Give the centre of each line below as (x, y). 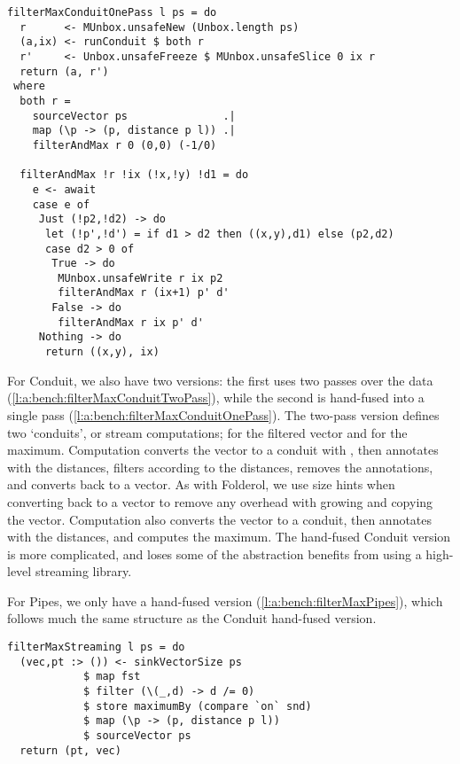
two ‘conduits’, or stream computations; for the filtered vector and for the (207, 432)
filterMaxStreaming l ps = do (96, 647)
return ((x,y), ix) (102, 352)
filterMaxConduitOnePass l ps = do (112, 12)
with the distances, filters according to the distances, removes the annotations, (220, 467)
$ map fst (112, 677)
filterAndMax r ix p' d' (131, 322)
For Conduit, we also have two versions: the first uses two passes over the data (220, 380)
